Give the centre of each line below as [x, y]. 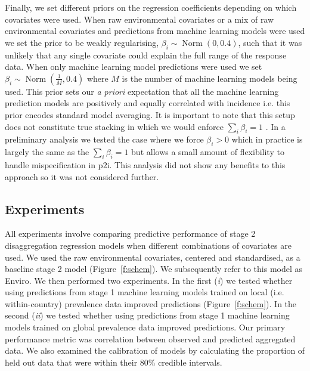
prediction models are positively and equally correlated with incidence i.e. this [148, 103]
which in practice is [267, 139]
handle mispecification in [50, 164]
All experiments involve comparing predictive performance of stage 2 [130, 234]
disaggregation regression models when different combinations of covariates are [148, 245]
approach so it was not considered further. [82, 176]
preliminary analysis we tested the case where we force [104, 139]
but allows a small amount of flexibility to [208, 152]
